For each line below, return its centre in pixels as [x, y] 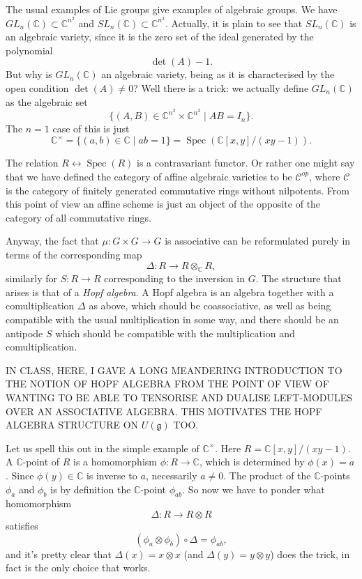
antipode [24, 333]
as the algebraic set [47, 101]
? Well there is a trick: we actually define [221, 88]
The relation [32, 163]
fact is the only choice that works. [78, 568]
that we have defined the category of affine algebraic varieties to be [149, 176]
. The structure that [299, 278]
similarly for [32, 278]
